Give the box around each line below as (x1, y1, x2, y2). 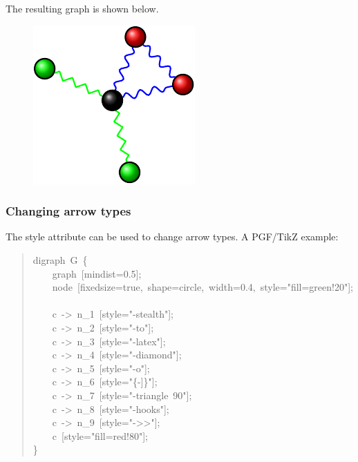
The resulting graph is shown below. (6, 1, 159, 15)
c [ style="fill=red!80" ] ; (52, 428, 149, 443)
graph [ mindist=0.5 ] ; (52, 266, 142, 280)
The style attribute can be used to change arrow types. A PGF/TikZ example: (6, 229, 339, 244)
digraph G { (32, 253, 88, 267)
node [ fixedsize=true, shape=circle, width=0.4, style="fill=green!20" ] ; (52, 280, 354, 294)
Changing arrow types (6, 202, 131, 220)
